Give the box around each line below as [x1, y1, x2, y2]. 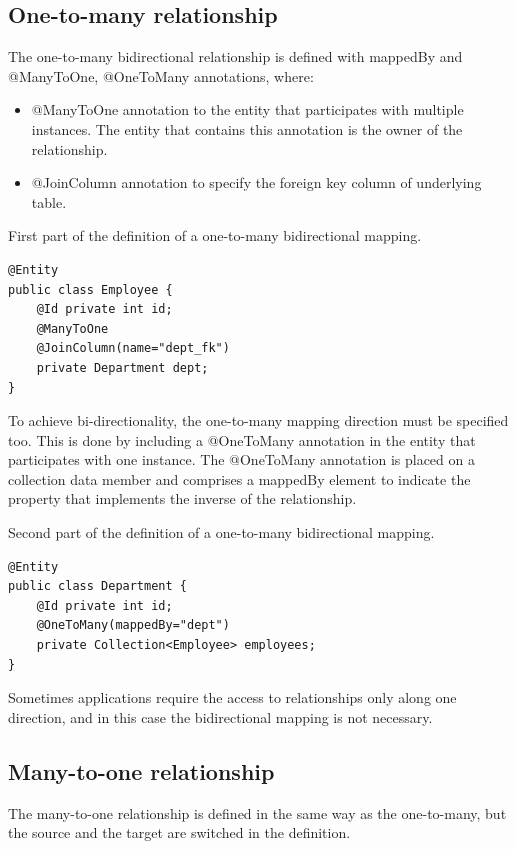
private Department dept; [36, 360, 209, 375]
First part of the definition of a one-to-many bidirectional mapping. [8, 225, 422, 246]
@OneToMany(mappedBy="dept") [36, 618, 230, 633]
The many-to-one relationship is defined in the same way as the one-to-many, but [8, 802, 507, 823]
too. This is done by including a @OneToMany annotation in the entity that [8, 429, 476, 450]
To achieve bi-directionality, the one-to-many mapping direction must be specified [8, 410, 509, 431]
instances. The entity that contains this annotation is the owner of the [31, 118, 463, 139]
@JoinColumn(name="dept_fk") [36, 341, 230, 356]
